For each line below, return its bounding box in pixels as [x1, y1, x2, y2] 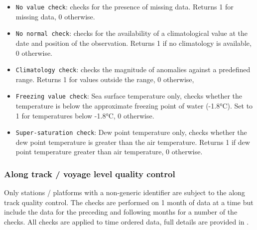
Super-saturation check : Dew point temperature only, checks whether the [15, 127, 247, 137]
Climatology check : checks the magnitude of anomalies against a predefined [15, 64, 251, 75]
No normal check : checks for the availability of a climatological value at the [15, 28, 248, 38]
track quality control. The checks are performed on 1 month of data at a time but [4, 197, 254, 207]
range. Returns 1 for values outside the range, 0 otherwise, [15, 74, 194, 84]
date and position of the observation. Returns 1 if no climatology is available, [15, 37, 252, 48]
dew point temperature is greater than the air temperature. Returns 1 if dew [15, 136, 250, 147]
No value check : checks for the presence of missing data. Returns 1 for [15, 1, 234, 11]
